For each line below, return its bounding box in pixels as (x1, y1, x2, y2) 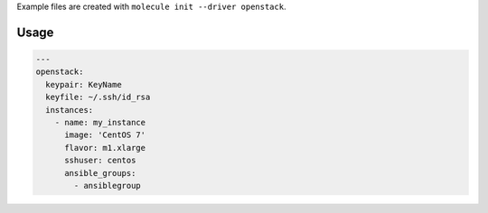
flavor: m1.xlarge (64, 143, 146, 153)
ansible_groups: (64, 168, 136, 178)
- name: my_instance (54, 117, 146, 127)
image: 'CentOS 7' (64, 130, 146, 140)
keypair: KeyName (45, 79, 122, 89)
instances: (45, 105, 94, 115)
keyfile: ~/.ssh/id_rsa (45, 92, 151, 103)
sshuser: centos (64, 155, 136, 166)
